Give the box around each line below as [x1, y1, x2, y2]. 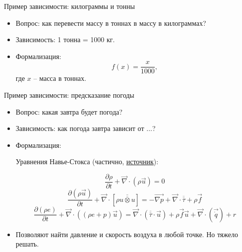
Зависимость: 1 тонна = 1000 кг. [15, 34, 115, 45]
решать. [15, 239, 39, 249]
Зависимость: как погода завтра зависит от [15, 123, 144, 133]
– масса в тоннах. [33, 73, 86, 83]
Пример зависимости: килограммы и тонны [4, 1, 135, 11]
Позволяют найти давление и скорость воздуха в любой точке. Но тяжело [15, 229, 238, 239]
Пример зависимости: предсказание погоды [4, 90, 134, 100]
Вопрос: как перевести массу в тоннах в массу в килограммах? [15, 17, 206, 28]
